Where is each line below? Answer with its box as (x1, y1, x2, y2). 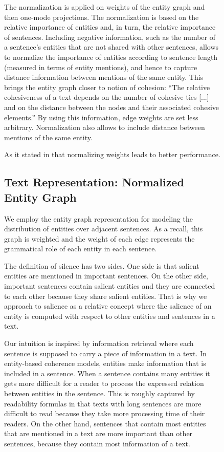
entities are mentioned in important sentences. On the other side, (4, 270, 209, 281)
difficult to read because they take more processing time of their (4, 408, 205, 419)
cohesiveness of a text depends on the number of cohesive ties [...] (4, 92, 209, 102)
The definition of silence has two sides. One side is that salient (4, 260, 199, 271)
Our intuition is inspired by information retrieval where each (4, 338, 194, 349)
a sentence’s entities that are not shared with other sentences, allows (4, 41, 219, 52)
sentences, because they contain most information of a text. (4, 438, 190, 448)
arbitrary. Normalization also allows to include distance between (4, 122, 205, 133)
